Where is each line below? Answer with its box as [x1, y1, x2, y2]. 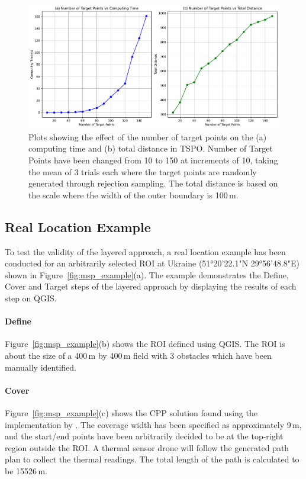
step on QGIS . [5, 292, 57, 304]
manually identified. [5, 361, 76, 373]
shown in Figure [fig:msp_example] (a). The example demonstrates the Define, [5, 268, 289, 281]
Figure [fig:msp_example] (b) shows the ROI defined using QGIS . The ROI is [5, 337, 285, 350]
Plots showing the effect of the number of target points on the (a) [28, 130, 267, 143]
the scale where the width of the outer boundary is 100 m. [28, 188, 239, 201]
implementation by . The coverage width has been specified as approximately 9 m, [5, 418, 302, 430]
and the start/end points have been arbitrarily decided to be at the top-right [5, 430, 284, 442]
